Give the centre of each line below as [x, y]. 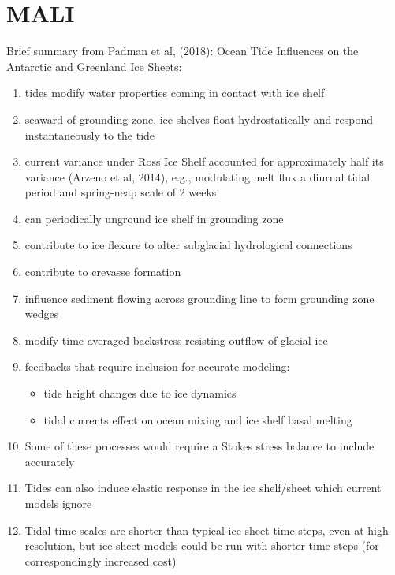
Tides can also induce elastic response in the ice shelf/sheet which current [203, 488]
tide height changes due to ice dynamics [140, 393]
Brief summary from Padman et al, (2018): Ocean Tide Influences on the [183, 51]
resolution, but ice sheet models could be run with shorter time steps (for [202, 545]
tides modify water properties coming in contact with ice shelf [175, 93]
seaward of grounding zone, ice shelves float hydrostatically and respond [199, 119]
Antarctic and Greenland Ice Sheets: [94, 66]
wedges [42, 314]
